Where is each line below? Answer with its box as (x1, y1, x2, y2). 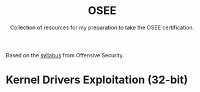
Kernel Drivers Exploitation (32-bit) (6, 73, 188, 87)
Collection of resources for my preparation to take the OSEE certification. (10, 24, 194, 31)
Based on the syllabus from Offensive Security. (6, 51, 125, 58)
